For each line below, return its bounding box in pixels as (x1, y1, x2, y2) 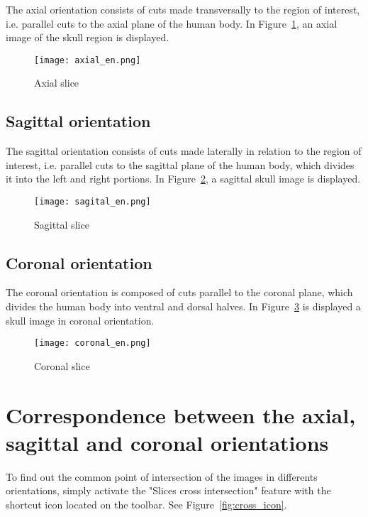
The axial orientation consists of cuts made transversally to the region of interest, (6, 2, 360, 16)
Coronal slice (34, 358, 90, 373)
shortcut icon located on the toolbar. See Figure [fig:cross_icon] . (6, 497, 287, 511)
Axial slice (34, 75, 79, 90)
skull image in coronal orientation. (6, 312, 155, 327)
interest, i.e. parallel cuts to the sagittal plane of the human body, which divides (6, 157, 355, 172)
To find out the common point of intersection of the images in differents (6, 469, 318, 484)
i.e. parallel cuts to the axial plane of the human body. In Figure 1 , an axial (6, 16, 338, 31)
